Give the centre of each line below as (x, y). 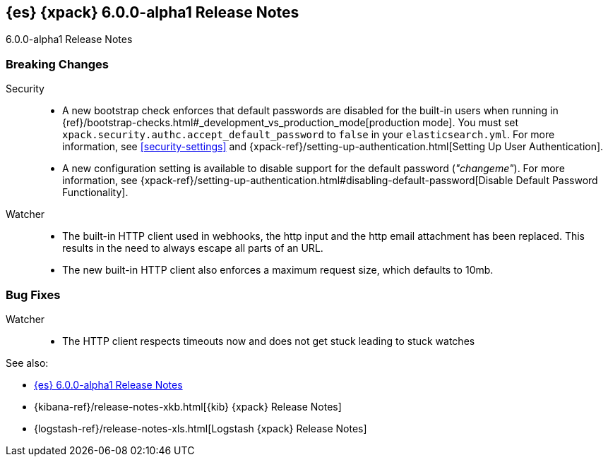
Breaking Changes (58, 64)
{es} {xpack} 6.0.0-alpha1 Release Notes (153, 12)
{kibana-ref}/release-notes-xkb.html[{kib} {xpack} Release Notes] (188, 406)
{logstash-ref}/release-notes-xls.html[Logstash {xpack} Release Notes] (201, 428)
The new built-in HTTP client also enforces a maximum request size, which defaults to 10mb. (278, 270)
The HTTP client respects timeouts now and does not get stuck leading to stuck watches (269, 341)
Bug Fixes (33, 294)
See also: (27, 363)
